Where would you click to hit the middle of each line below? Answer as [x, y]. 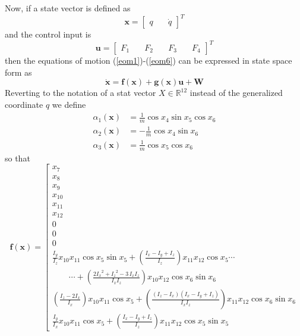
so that [18, 158]
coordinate [24, 104]
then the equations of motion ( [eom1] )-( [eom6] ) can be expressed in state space [149, 60]
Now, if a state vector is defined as [68, 8]
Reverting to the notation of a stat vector [80, 93]
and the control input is [48, 34]
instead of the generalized [236, 93]
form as [18, 72]
